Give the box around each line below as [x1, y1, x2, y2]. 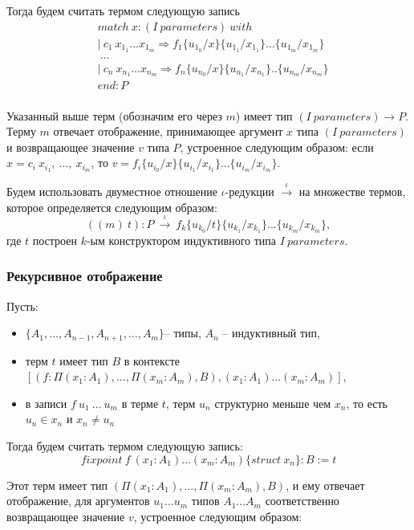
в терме [121, 394, 159, 411]
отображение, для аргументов [6, 492, 150, 509]
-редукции [225, 182, 274, 199]
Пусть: [6, 297, 39, 314]
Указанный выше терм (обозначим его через [6, 107, 222, 124]
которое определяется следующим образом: [6, 198, 217, 215]
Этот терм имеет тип [6, 476, 108, 493]
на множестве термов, [298, 182, 406, 199]
